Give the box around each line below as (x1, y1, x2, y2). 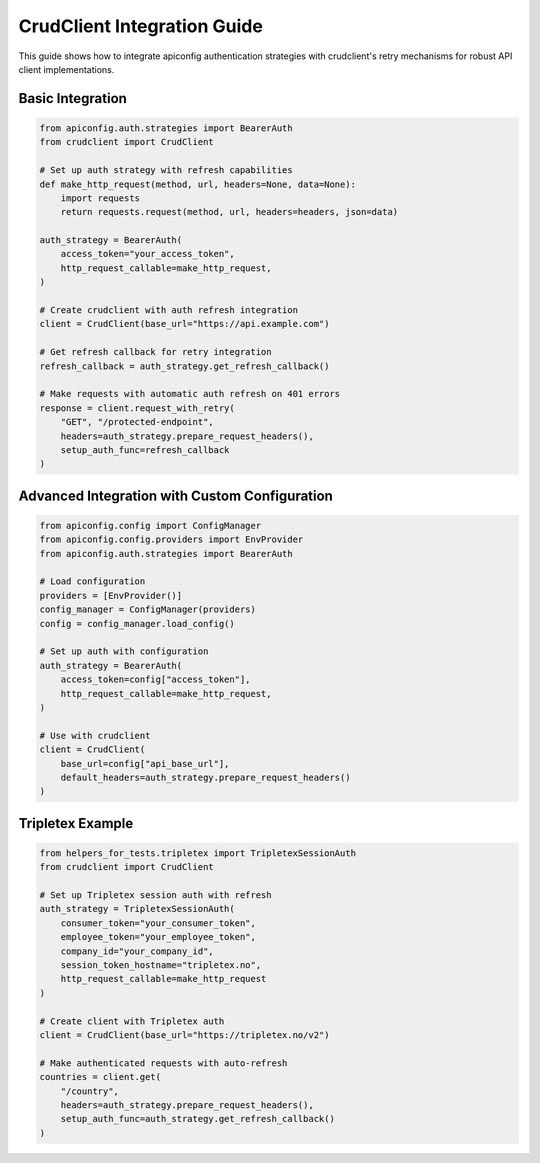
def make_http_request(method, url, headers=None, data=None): (39, 178, 357, 190)
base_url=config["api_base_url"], (60, 758, 230, 769)
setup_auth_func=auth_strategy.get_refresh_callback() (60, 1113, 335, 1125)
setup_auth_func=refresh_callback (60, 444, 230, 455)
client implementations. (18, 63, 115, 75)
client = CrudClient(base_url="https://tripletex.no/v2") (39, 1030, 330, 1040)
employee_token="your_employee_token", (60, 931, 257, 943)
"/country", (60, 1085, 120, 1097)
